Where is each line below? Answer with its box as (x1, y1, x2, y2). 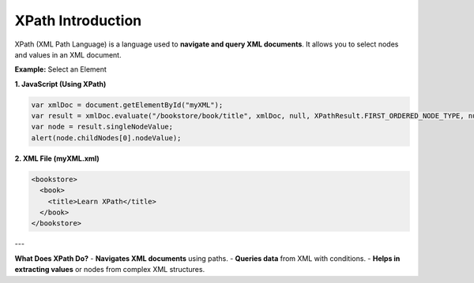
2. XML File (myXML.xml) (14, 154, 100, 163)
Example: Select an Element (14, 65, 107, 74)
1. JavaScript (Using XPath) (14, 79, 107, 88)
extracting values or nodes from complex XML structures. (14, 265, 205, 274)
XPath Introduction (14, 12, 142, 29)
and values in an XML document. (14, 50, 122, 59)
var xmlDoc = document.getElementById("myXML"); (31, 100, 224, 110)
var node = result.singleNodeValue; (31, 122, 174, 132)
